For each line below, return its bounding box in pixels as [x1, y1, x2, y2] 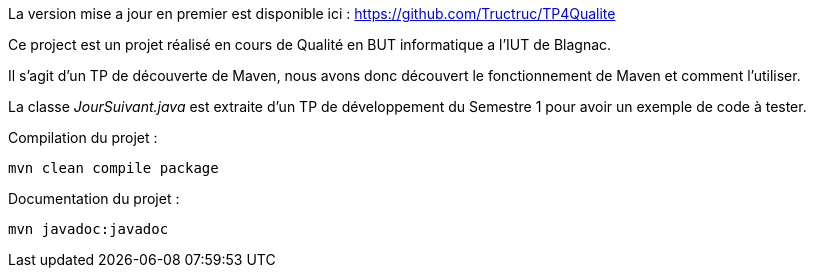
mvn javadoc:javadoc [8, 221, 169, 237]
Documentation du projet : [8, 190, 180, 207]
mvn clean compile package [8, 160, 219, 176]
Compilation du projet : [8, 129, 158, 146]
